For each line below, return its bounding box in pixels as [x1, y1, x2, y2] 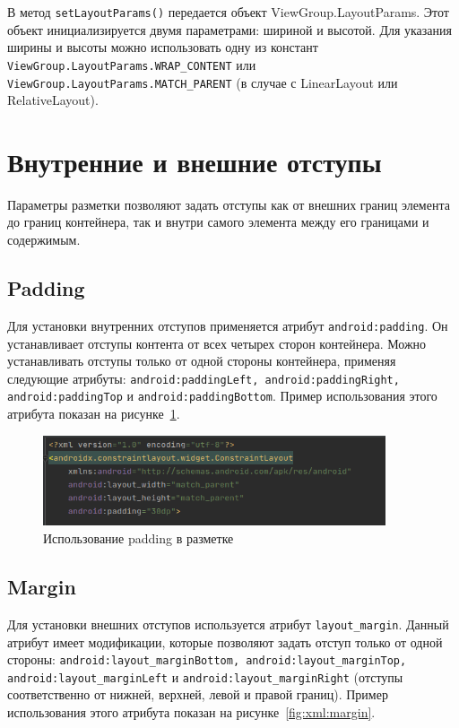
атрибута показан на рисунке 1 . [7, 404, 180, 423]
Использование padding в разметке [43, 529, 234, 548]
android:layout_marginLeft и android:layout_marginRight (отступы [7, 667, 403, 686]
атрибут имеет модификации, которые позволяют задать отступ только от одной [7, 632, 443, 651]
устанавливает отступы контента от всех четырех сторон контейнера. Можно [7, 334, 427, 352]
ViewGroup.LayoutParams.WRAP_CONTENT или [7, 55, 256, 74]
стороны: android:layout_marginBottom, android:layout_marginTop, [7, 650, 407, 669]
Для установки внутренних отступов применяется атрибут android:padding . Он [7, 316, 448, 334]
